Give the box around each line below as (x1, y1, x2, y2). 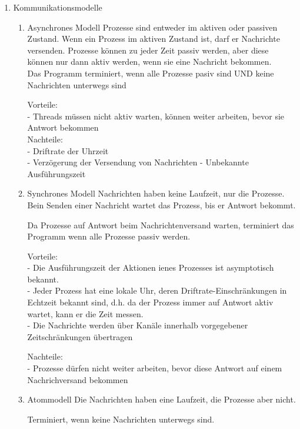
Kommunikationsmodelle (13, 1, 102, 13)
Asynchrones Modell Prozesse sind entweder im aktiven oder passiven (27, 21, 278, 33)
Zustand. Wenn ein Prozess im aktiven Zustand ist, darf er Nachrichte (27, 32, 280, 45)
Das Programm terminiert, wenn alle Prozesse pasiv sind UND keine (27, 66, 274, 79)
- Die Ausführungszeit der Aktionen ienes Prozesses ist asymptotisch (27, 261, 274, 274)
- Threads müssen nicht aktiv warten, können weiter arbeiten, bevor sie (27, 109, 285, 122)
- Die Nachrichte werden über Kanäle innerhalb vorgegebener (27, 319, 248, 331)
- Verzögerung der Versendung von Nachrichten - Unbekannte (27, 156, 249, 168)
